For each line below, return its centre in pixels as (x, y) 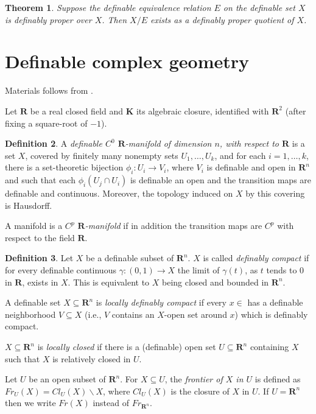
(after (296, 111)
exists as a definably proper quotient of (222, 19)
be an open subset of (67, 379)
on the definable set (259, 7)
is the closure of (200, 391)
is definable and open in (251, 167)
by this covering (275, 193)
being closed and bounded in (216, 282)
